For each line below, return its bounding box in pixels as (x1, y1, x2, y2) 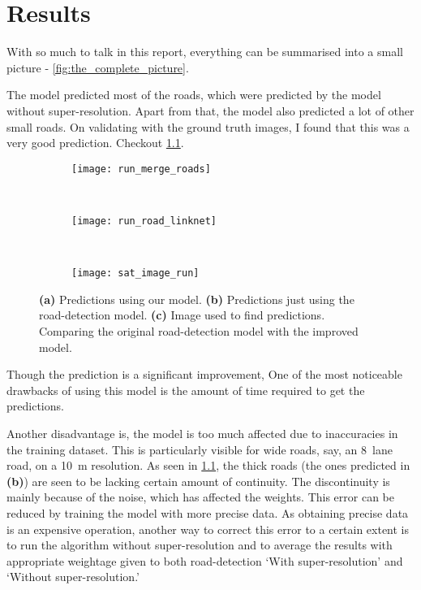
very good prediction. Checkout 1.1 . (6, 134, 184, 151)
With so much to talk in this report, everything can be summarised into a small (6, 43, 403, 60)
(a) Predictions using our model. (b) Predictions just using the (39, 290, 354, 307)
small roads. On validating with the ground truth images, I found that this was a (6, 118, 410, 135)
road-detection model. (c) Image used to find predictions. (39, 306, 325, 323)
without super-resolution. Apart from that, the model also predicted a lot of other (6, 102, 415, 119)
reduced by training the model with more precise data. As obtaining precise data (6, 504, 409, 521)
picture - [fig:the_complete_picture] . (6, 59, 189, 76)
